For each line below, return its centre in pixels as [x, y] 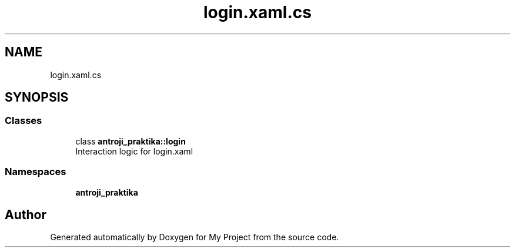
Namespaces [36, 172]
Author [26, 214]
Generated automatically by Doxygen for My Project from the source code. [195, 237]
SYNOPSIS [37, 98]
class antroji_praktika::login [131, 141]
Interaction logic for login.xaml [134, 151]
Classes [24, 121]
